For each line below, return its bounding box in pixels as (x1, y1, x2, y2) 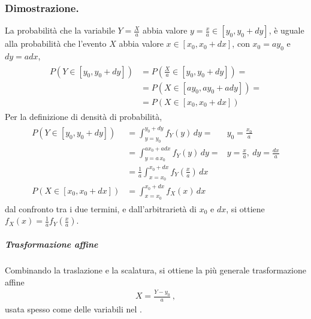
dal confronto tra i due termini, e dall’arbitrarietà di (5, 202, 197, 215)
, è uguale (268, 24, 304, 37)
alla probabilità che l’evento (5, 37, 107, 50)
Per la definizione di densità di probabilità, (5, 110, 162, 122)
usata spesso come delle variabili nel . (5, 303, 142, 315)
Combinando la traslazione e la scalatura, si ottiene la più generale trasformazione (5, 264, 306, 276)
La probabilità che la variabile (5, 24, 115, 37)
